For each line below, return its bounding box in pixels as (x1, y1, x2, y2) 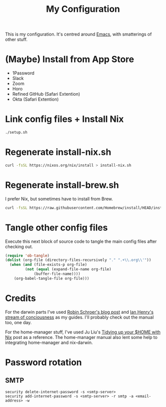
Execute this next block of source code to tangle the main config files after (5, 238, 157, 244)
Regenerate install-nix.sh (5, 147, 112, 158)
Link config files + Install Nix (5, 113, 124, 125)
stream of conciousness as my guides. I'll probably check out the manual (5, 314, 154, 320)
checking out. (5, 243, 33, 250)
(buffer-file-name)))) (34, 271, 81, 276)
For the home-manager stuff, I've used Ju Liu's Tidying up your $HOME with (5, 329, 161, 335)
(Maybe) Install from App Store (5, 54, 134, 65)
